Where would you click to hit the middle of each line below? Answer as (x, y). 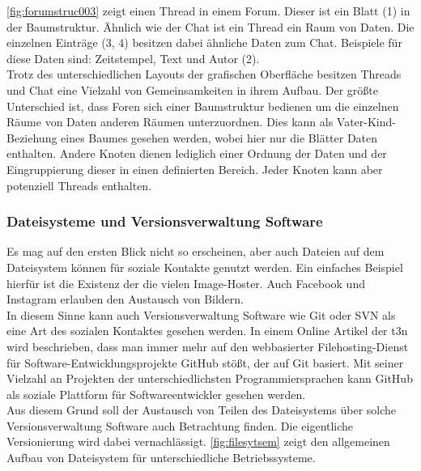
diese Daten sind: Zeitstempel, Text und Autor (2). (133, 58)
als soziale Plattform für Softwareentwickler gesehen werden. (156, 394)
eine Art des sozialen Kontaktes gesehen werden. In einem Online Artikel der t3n (207, 331)
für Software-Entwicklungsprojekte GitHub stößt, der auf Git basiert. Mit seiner (205, 362)
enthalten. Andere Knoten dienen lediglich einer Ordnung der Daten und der (197, 153)
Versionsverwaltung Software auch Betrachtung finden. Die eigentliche (180, 425)
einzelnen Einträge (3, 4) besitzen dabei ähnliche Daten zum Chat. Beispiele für (204, 42)
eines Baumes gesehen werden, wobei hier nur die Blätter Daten (219, 137)
